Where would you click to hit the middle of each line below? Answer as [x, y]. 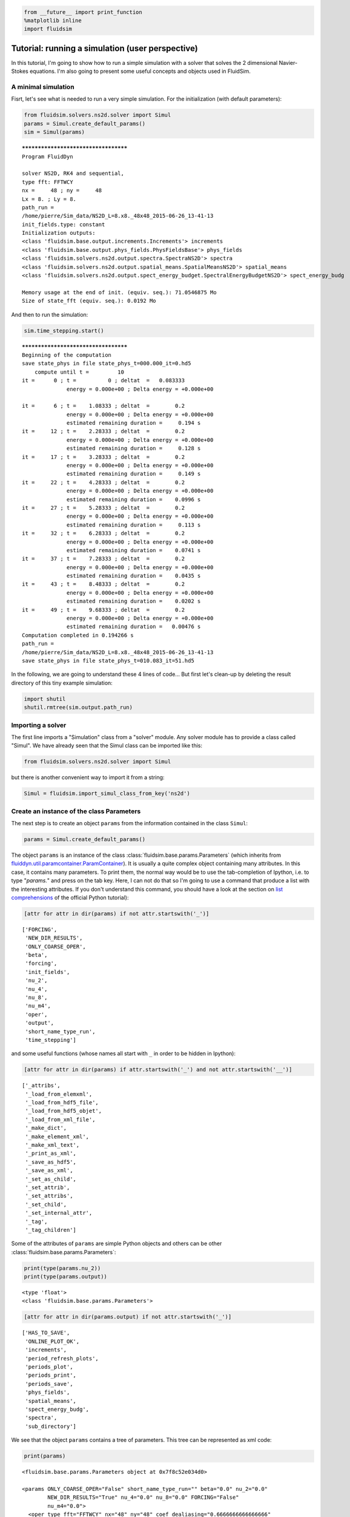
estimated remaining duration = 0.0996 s [134, 499]
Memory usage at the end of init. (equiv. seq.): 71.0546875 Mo [120, 292]
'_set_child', [46, 1204]
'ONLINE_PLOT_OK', [52, 1341]
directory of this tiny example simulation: [62, 683]
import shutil [45, 699]
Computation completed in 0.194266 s [78, 635]
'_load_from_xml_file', [60, 1119]
